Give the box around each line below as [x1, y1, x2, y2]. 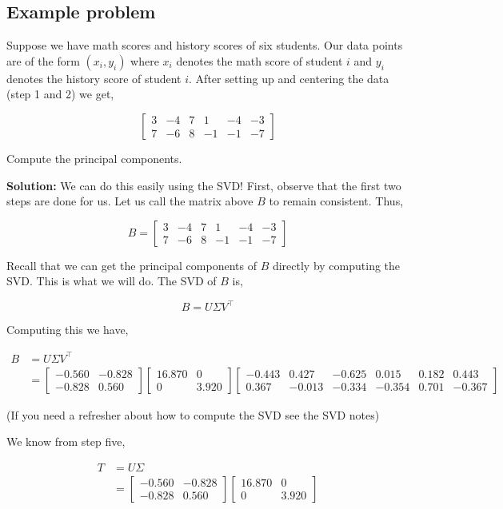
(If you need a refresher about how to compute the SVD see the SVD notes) [6, 406, 380, 423]
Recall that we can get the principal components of [6, 256, 257, 273]
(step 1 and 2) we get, [6, 85, 114, 102]
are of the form [6, 52, 80, 69]
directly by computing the [272, 256, 401, 273]
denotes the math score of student [176, 52, 343, 69]
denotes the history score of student [6, 70, 182, 86]
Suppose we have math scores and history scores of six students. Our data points [6, 37, 403, 54]
